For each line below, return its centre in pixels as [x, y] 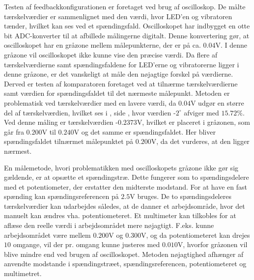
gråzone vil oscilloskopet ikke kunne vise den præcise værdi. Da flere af [111, 54]
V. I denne [231, 45]
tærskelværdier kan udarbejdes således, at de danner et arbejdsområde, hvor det [125, 206]
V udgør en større [217, 102]
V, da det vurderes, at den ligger [200, 141]
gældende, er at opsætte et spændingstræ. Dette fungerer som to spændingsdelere [127, 177]
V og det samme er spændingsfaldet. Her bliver [145, 131]
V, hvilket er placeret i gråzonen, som [193, 122]
